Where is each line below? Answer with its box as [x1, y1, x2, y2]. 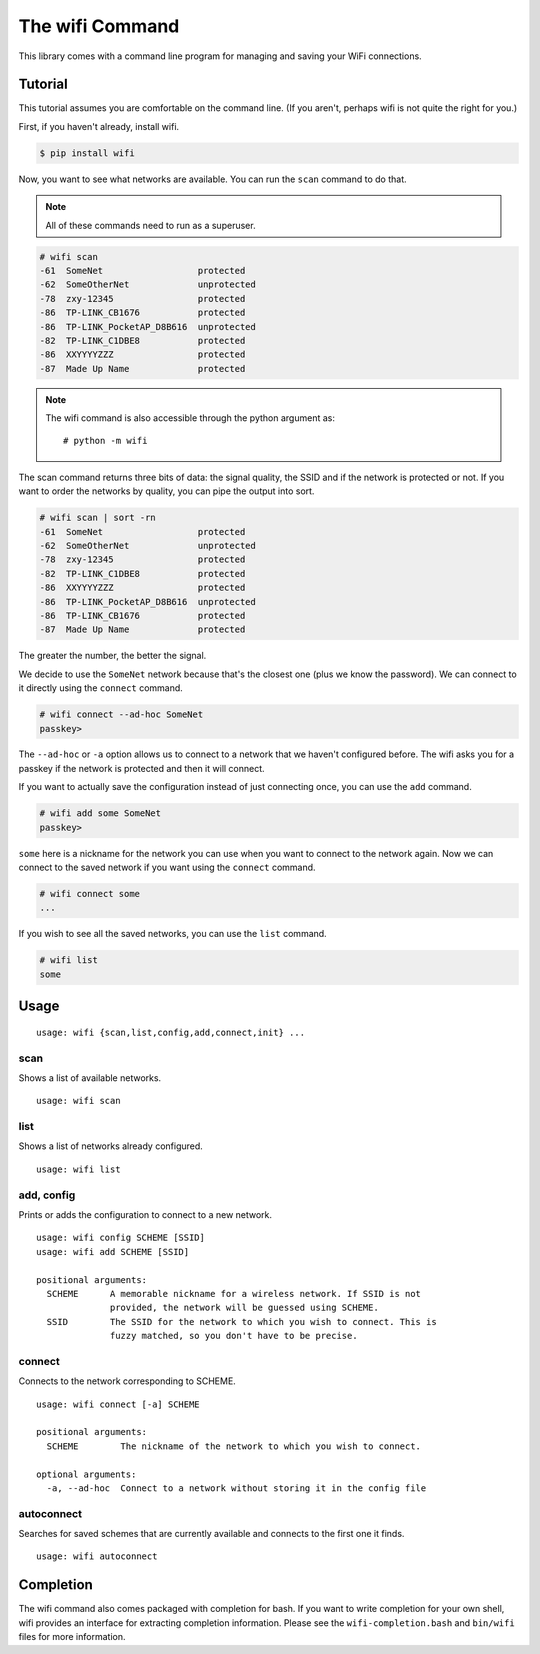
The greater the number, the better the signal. [18, 650, 207, 662]
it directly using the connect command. [18, 682, 184, 694]
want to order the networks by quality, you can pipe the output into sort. [18, 485, 315, 497]
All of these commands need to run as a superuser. [45, 219, 256, 231]
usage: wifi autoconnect [36, 1551, 158, 1562]
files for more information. [18, 1631, 126, 1643]
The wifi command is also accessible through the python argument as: [45, 412, 335, 424]
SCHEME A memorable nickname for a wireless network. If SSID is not [46, 1288, 422, 1299]
